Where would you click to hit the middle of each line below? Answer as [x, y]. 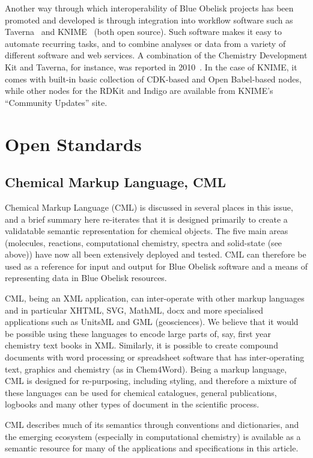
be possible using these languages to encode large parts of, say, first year [138, 333]
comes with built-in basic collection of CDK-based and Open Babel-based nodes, [153, 79]
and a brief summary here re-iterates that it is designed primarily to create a [146, 219]
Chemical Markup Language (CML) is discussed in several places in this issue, [149, 207]
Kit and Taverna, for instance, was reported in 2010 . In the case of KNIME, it [151, 67]
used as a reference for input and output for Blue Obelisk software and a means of [156, 266]
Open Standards [73, 144]
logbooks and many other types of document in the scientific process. [132, 404]
